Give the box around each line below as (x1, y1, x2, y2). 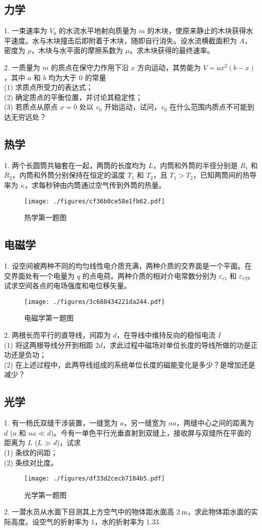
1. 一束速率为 (4, 25, 47, 36)
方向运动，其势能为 (137, 62, 201, 72)
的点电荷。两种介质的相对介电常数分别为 (82, 270, 217, 281)
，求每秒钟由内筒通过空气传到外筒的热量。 (24, 179, 166, 190)
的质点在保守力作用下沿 (51, 62, 129, 72)
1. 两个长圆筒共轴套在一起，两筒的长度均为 (4, 160, 146, 170)
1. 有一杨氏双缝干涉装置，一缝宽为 (4, 417, 118, 428)
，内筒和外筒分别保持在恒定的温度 (12, 170, 125, 180)
